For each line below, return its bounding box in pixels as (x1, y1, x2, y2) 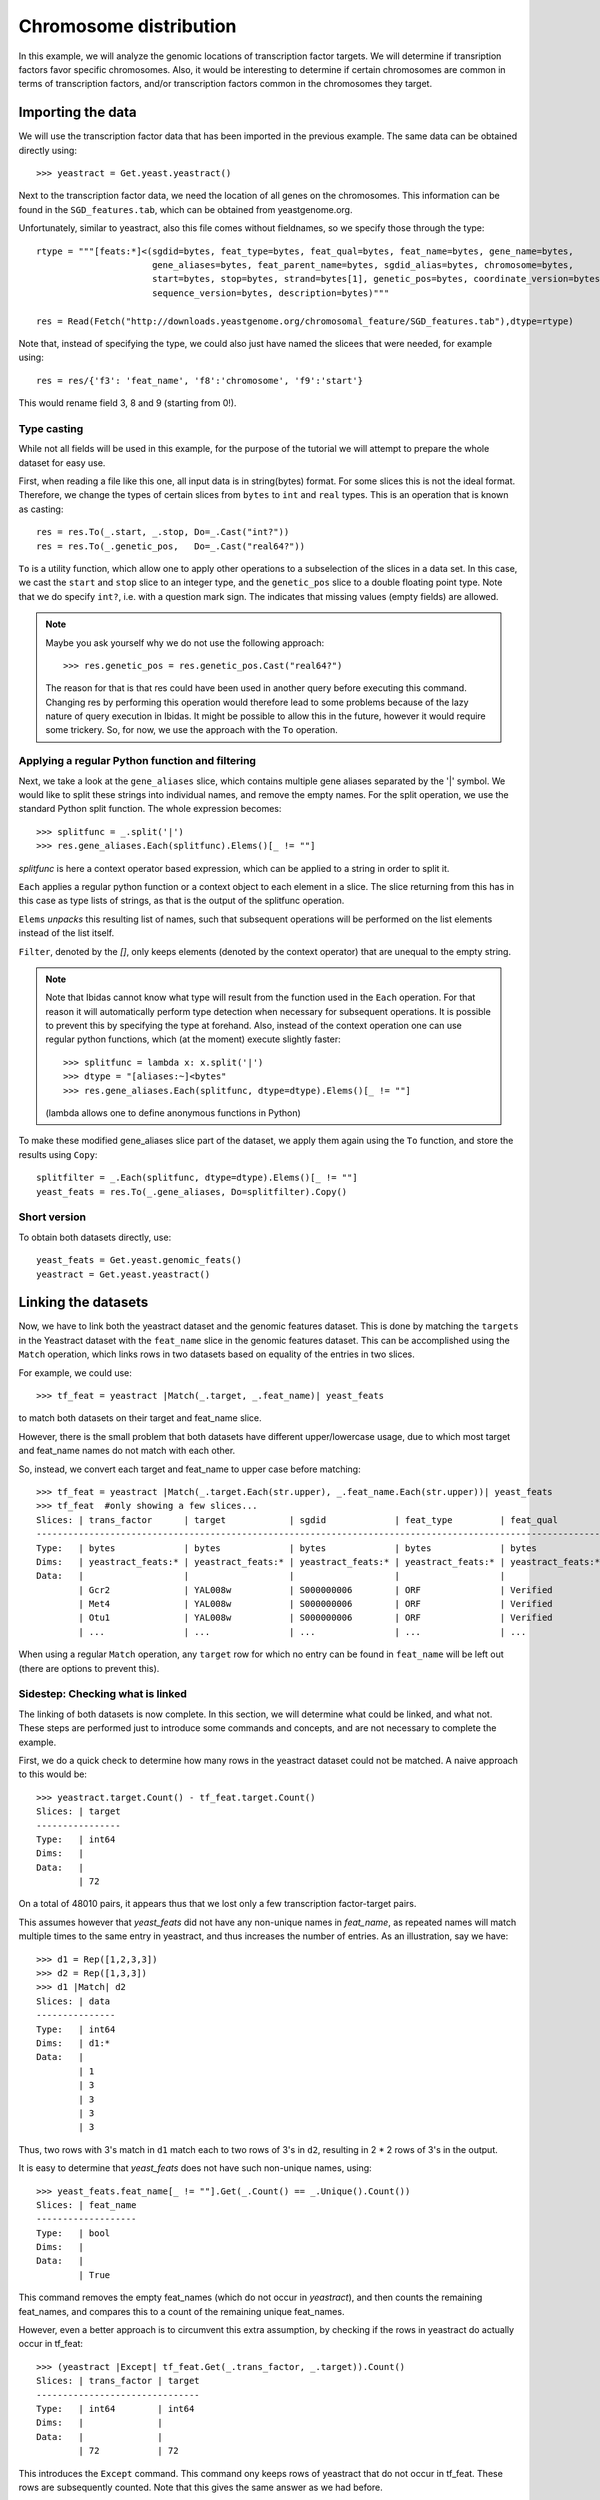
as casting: (18, 503, 64, 515)
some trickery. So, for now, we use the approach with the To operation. (45, 724, 339, 736)
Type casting (18, 421, 84, 435)
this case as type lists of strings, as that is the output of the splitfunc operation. (18, 895, 345, 907)
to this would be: (18, 1768, 87, 1780)
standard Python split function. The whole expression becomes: (18, 803, 282, 815)
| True (78, 2269, 111, 2280)
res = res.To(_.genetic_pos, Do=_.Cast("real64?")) (36, 540, 305, 552)
